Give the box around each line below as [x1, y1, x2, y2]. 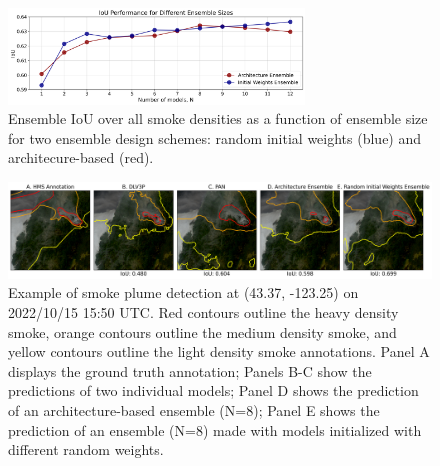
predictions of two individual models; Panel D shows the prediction [8, 380, 419, 401]
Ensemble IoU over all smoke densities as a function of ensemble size [8, 108, 428, 129]
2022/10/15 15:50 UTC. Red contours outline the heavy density [8, 301, 399, 322]
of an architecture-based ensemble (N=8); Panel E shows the [8, 399, 380, 420]
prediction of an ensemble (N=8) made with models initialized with [8, 419, 422, 440]
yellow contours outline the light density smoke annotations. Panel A [8, 341, 430, 362]
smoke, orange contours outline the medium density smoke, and [8, 321, 397, 342]
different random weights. [8, 439, 164, 460]
